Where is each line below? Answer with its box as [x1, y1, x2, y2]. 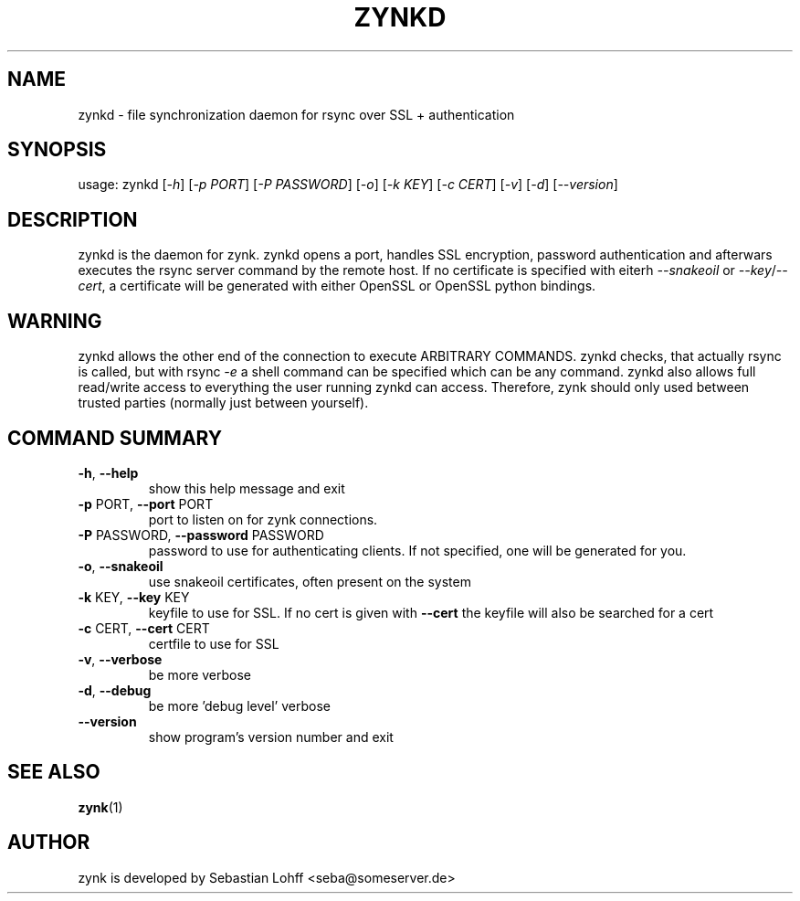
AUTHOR [7, 831, 90, 854]
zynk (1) [78, 799, 123, 815]
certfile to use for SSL [148, 635, 279, 652]
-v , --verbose [78, 651, 163, 667]
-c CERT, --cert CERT [78, 620, 210, 636]
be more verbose [148, 666, 252, 683]
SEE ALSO [7, 760, 100, 784]
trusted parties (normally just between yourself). [78, 395, 369, 411]
